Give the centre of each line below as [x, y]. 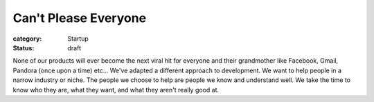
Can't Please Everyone [80, 18]
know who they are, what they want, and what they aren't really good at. [116, 90]
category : [27, 39]
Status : [24, 48]
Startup [78, 39]
